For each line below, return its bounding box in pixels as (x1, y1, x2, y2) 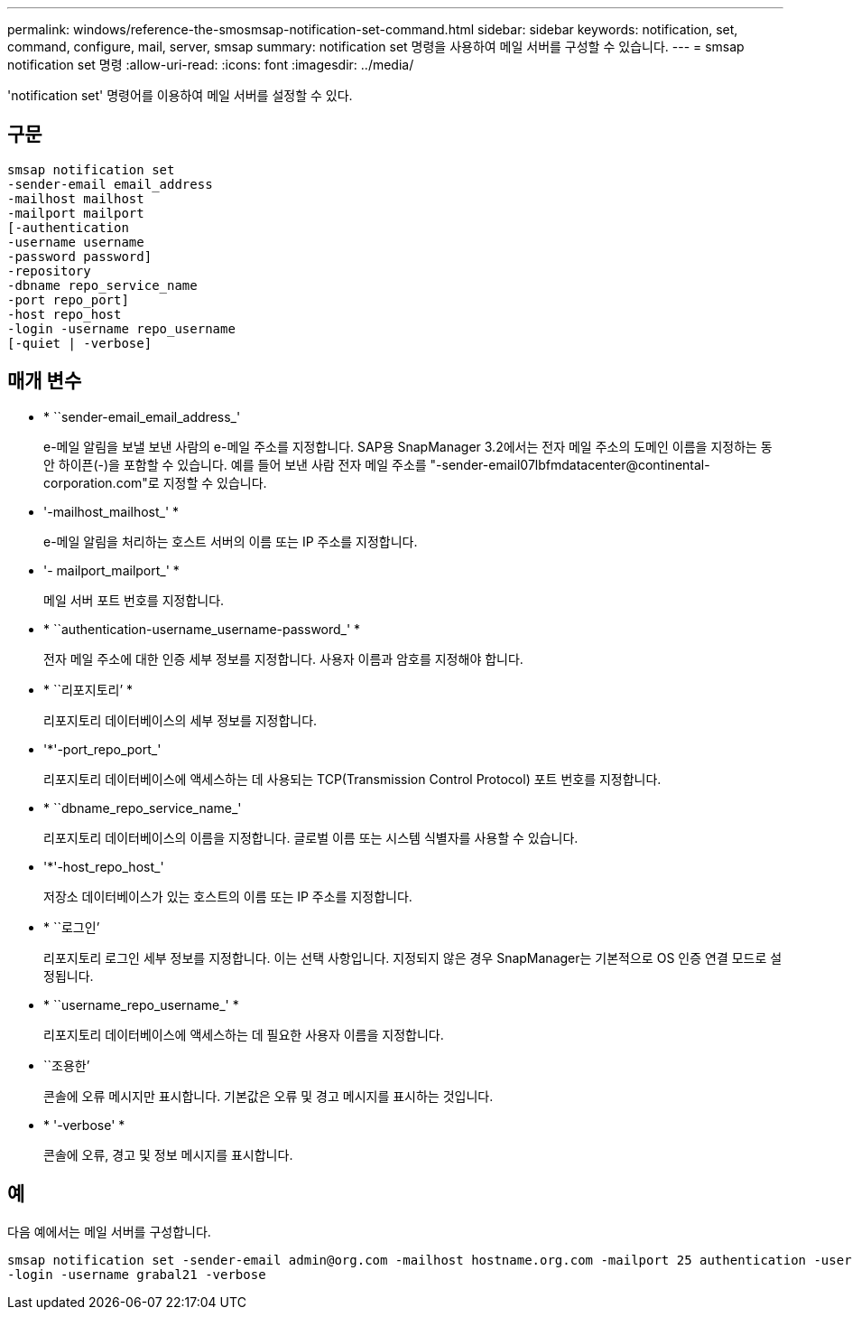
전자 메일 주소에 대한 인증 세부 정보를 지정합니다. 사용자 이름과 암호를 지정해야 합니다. (43, 650, 523, 667)
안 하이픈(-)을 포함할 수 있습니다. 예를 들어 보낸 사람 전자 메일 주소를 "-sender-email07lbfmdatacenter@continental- (43, 456, 710, 472)
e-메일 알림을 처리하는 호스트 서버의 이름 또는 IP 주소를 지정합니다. (43, 533, 418, 549)
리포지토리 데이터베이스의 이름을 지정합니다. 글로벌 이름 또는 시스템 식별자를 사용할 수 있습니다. (43, 829, 579, 845)
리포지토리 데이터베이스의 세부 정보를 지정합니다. (43, 712, 318, 728)
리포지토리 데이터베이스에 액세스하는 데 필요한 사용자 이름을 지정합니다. (43, 1026, 444, 1042)
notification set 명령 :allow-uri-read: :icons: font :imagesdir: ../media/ (7, 57, 414, 72)
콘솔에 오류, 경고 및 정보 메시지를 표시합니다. (43, 1146, 293, 1163)
